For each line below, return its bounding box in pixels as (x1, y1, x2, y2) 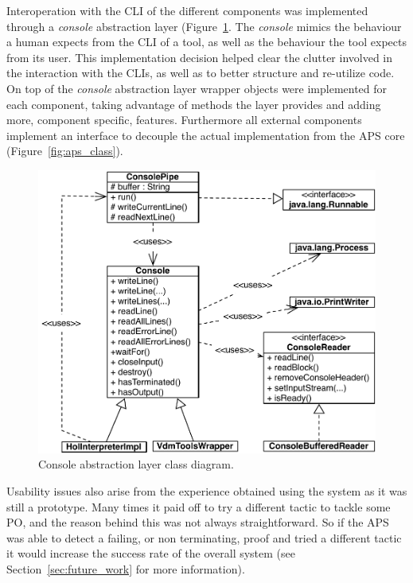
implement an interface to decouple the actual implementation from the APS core (6, 126, 405, 143)
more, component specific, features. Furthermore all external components (6, 111, 362, 128)
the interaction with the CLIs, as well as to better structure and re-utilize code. (6, 64, 395, 81)
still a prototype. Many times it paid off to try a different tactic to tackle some (6, 498, 391, 515)
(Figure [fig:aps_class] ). (6, 142, 123, 159)
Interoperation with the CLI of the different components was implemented (6, 2, 368, 18)
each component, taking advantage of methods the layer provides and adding (6, 95, 381, 112)
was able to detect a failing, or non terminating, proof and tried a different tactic (6, 529, 402, 546)
